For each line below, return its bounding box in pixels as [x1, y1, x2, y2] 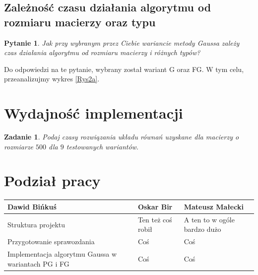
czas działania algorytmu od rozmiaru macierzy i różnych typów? [4, 47, 200, 58]
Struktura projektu [7, 219, 65, 229]
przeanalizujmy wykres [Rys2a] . [4, 73, 100, 84]
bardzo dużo [184, 224, 221, 234]
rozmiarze [4, 141, 34, 151]
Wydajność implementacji [4, 103, 183, 123]
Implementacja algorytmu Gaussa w [7, 249, 117, 259]
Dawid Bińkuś [7, 201, 57, 211]
